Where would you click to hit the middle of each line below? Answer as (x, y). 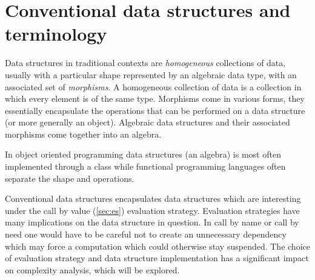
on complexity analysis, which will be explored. (92, 269)
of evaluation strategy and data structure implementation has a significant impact (157, 258)
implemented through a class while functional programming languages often (145, 166)
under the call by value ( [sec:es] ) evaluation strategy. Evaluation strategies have (152, 210)
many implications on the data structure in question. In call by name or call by (152, 222)
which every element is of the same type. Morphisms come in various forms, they (155, 98)
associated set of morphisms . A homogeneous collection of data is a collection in (153, 86)
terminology (56, 34)
